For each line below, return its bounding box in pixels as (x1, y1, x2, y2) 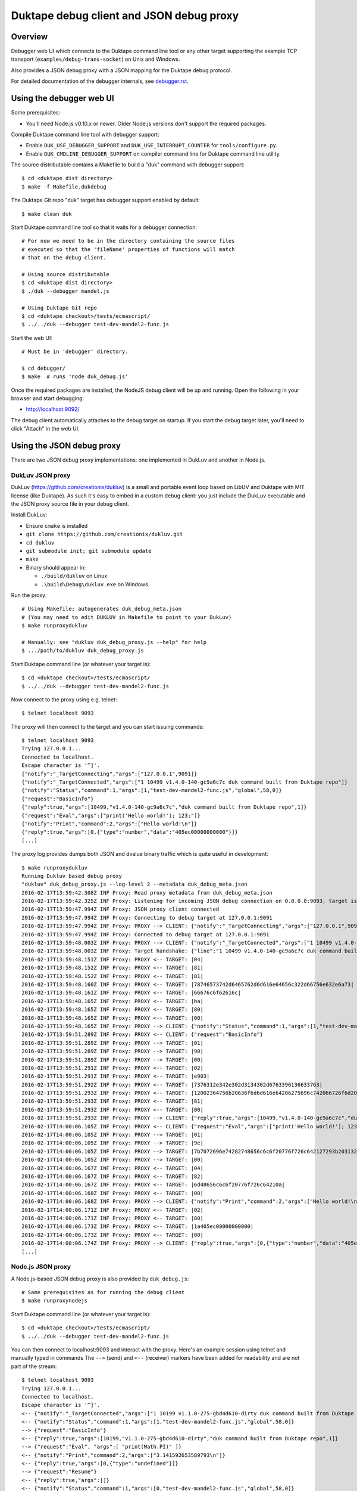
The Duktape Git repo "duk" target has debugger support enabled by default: (11, 197, 201, 204)
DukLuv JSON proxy (11, 471, 71, 480)
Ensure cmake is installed (26, 522, 88, 529)
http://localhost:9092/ (26, 406, 80, 413)
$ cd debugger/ (21, 364, 66, 372)
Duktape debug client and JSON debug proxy (11, 9, 239, 22)
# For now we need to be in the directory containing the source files (21, 237, 235, 245)
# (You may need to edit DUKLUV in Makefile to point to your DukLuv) (21, 614, 232, 620)
